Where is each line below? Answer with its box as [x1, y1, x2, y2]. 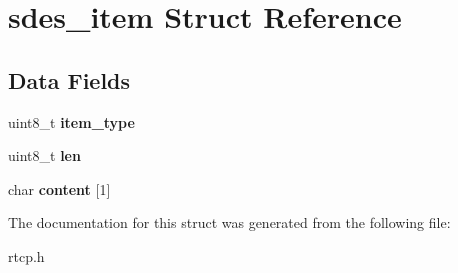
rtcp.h [8, 245, 45, 266]
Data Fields [8, 64, 131, 95]
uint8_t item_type [8, 111, 135, 132]
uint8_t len [8, 145, 81, 166]
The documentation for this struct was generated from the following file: [8, 212, 451, 233]
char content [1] [8, 178, 111, 199]
